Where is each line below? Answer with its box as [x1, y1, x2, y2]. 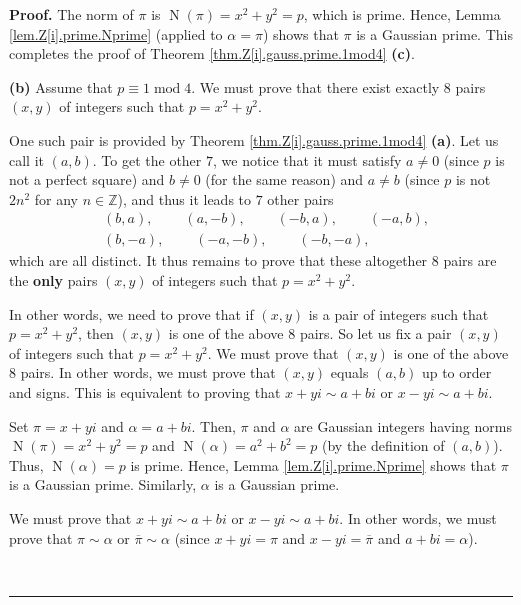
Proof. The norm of [9, 4, 134, 24]
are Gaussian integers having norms [294, 415, 512, 436]
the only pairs [9, 270, 98, 290]
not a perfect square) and [9, 169, 165, 190]
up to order [421, 362, 492, 383]
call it [9, 149, 44, 170]
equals [330, 362, 369, 383]
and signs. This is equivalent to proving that [9, 381, 281, 402]
